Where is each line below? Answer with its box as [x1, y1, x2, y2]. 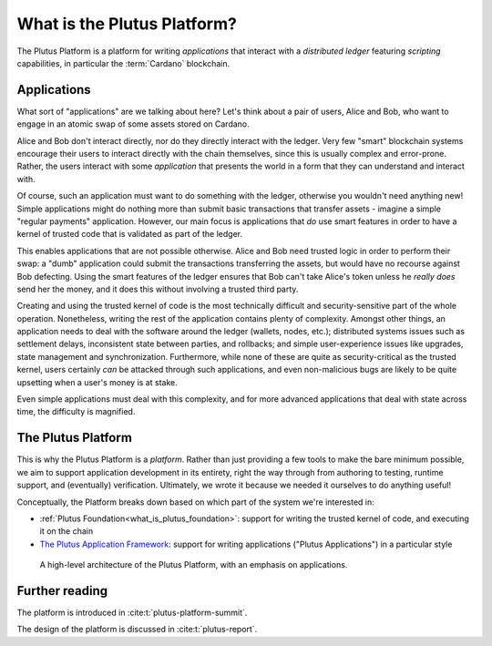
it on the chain [39, 526, 94, 537]
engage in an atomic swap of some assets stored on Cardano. [16, 118, 250, 129]
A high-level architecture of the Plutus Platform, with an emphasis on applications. [39, 559, 348, 570]
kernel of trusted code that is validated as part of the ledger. [16, 229, 243, 240]
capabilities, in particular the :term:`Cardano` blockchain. [16, 57, 231, 68]
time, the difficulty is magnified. [16, 406, 136, 417]
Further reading [16, 583, 108, 599]
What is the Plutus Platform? [16, 14, 237, 34]
